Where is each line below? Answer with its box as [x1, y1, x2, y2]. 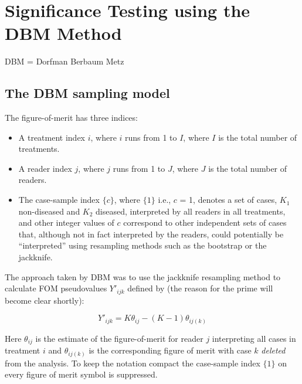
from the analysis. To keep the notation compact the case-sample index [5, 356, 260, 369]
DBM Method [5, 21, 122, 45]
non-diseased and [18, 205, 80, 217]
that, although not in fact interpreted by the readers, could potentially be [18, 227, 284, 240]
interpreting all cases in [212, 332, 296, 344]
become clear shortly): [5, 294, 84, 306]
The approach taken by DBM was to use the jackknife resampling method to [5, 270, 281, 283]
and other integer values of [18, 216, 114, 229]
